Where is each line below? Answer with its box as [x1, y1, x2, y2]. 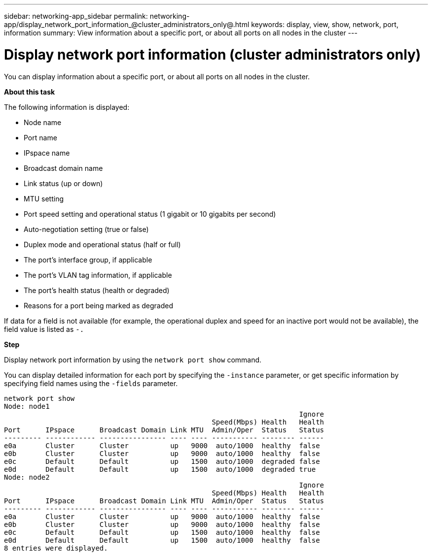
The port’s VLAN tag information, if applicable [24, 270, 172, 279]
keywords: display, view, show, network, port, [251, 20, 398, 29]
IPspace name [24, 148, 70, 157]
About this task [4, 87, 55, 96]
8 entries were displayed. [4, 544, 108, 552]
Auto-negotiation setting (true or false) [24, 225, 149, 233]
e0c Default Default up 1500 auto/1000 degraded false [4, 457, 320, 465]
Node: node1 [4, 402, 50, 410]
